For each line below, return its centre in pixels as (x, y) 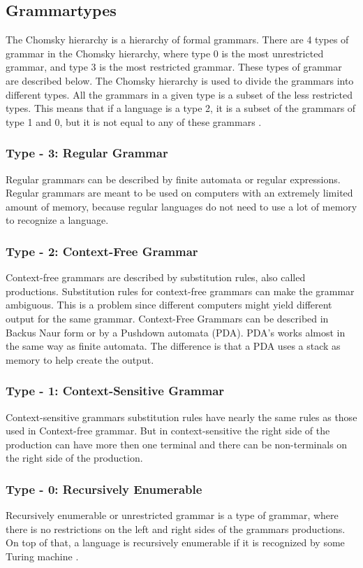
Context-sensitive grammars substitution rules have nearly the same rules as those (181, 417)
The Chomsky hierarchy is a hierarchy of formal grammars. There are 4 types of (177, 40)
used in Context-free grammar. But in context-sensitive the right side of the (168, 431)
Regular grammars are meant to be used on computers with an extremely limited (179, 193)
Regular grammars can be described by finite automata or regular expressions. (173, 179)
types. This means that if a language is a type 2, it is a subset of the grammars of (181, 108)
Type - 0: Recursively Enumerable (104, 489)
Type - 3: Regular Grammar (87, 153)
